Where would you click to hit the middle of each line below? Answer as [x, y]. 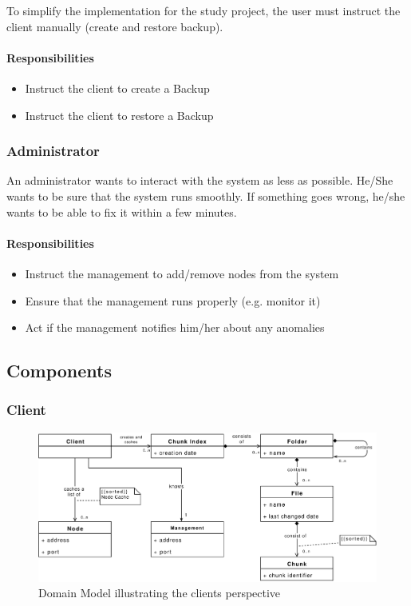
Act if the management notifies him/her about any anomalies [175, 327]
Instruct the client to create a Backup [117, 88]
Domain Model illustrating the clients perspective [160, 593]
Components [59, 371]
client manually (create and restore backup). [115, 26]
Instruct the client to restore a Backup [119, 115]
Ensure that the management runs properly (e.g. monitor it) [173, 300]
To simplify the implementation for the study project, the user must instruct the [204, 10]
